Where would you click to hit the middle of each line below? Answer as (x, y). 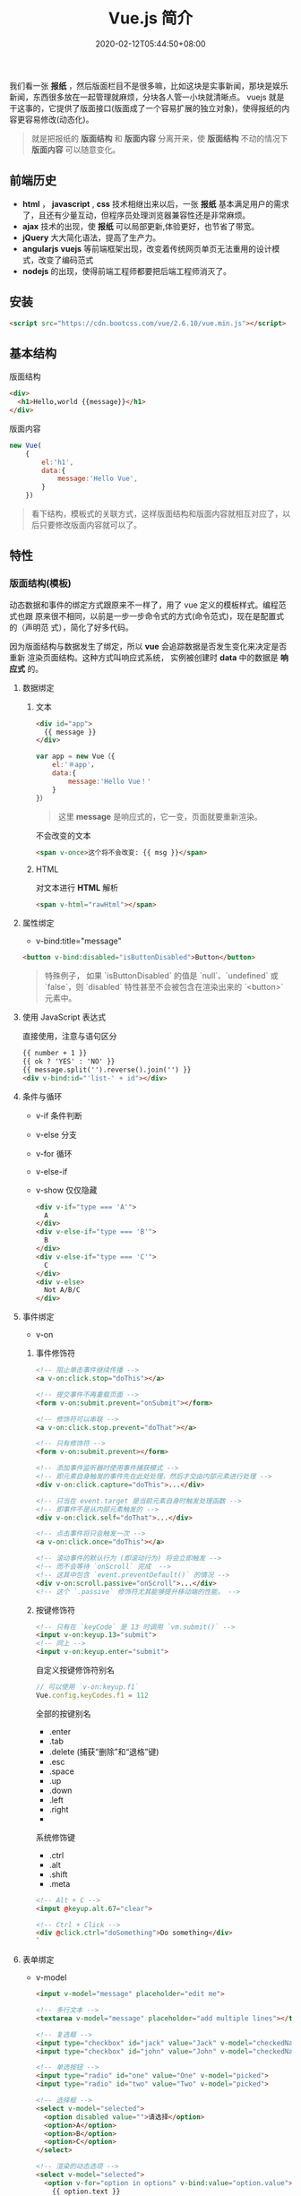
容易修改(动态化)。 (59, 119)
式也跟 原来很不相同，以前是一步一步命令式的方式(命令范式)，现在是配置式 (147, 616)
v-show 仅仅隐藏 (66, 1190)
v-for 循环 (54, 1153)
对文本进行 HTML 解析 (77, 888)
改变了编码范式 (66, 260)
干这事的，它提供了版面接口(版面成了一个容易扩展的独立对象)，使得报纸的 (146, 108)
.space (61, 1771)
